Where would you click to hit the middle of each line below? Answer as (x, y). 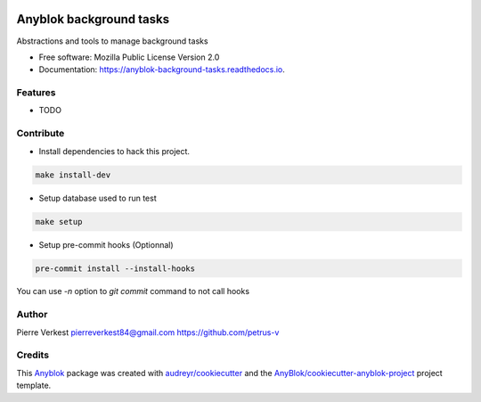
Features (36, 93)
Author (32, 315)
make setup (59, 222)
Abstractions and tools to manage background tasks (112, 41)
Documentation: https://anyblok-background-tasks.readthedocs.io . (162, 70)
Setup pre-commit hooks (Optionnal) (106, 244)
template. (34, 386)
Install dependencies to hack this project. (114, 151)
